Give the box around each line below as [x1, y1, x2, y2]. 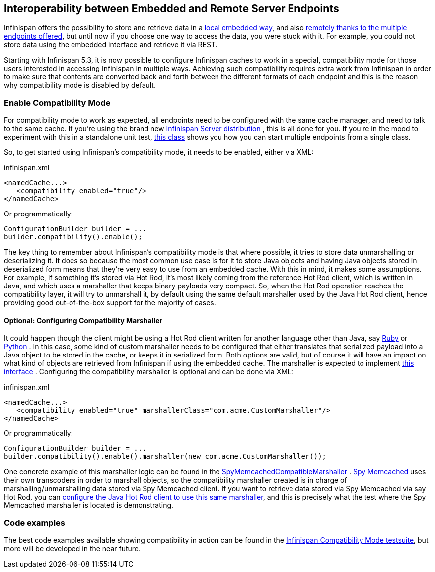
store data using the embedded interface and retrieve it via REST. [4, 40, 217, 49]
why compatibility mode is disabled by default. [4, 81, 156, 90]
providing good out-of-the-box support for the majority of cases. [4, 298, 216, 307]
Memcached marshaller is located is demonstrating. [4, 501, 174, 510]
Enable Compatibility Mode [4, 97, 111, 108]
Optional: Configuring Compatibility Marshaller [4, 316, 163, 325]
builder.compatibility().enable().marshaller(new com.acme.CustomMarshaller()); [4, 452, 327, 461]
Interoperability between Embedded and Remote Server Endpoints [4, 2, 339, 15]
